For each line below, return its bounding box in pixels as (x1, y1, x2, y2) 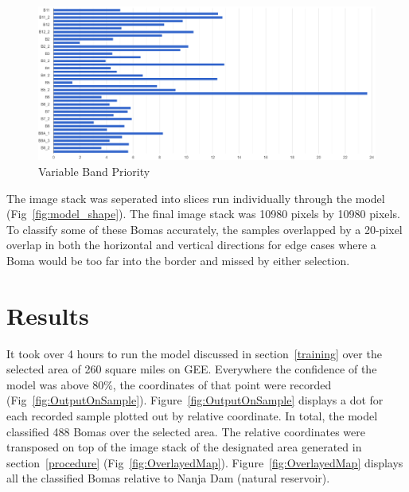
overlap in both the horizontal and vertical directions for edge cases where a (6, 236, 376, 253)
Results (6, 299, 89, 331)
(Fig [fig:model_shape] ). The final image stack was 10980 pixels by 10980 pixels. (6, 205, 400, 222)
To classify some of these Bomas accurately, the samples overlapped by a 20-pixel (6, 221, 403, 237)
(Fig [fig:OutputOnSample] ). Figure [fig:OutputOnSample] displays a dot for (6, 392, 384, 408)
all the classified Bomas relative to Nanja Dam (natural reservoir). (6, 470, 330, 486)
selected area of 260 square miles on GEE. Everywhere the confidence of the (6, 361, 377, 377)
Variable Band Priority (38, 162, 150, 179)
